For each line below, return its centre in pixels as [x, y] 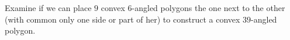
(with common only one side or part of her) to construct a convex [122, 19]
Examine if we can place [48, 8]
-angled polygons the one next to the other [208, 8]
